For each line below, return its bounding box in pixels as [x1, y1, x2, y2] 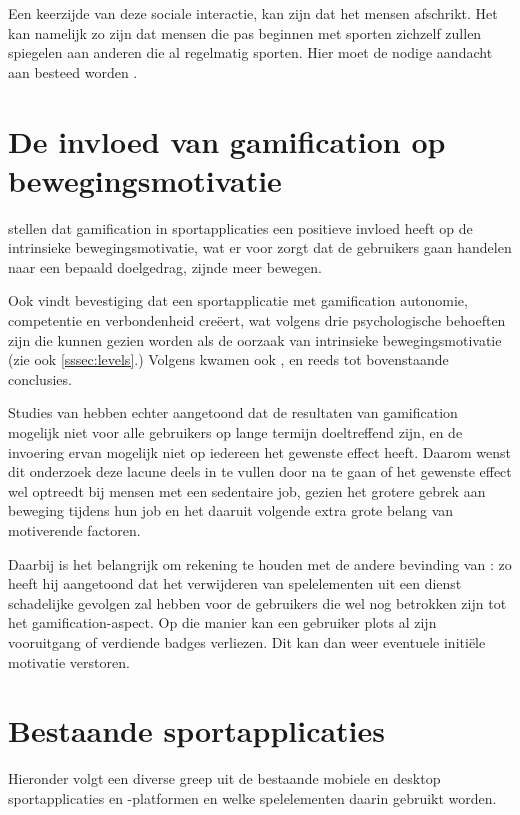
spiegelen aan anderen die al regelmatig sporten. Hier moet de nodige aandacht [8, 42, 493, 63]
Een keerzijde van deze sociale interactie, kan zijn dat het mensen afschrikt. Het [8, 3, 498, 23]
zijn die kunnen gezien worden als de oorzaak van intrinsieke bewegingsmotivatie [8, 329, 502, 350]
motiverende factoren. [8, 520, 141, 540]
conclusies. [8, 368, 72, 389]
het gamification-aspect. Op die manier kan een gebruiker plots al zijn [8, 612, 437, 633]
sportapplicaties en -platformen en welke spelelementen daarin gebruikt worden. [8, 787, 497, 808]
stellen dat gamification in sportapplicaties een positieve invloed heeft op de [8, 217, 473, 238]
